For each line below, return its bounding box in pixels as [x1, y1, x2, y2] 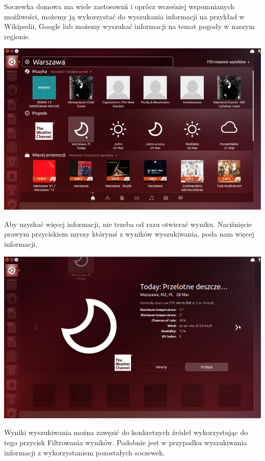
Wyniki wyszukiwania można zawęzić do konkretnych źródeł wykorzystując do [4, 427, 248, 438]
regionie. [4, 31, 31, 41]
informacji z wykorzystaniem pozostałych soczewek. [4, 447, 165, 457]
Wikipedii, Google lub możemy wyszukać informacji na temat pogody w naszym [4, 21, 255, 32]
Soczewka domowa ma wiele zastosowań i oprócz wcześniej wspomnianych [4, 1, 234, 11]
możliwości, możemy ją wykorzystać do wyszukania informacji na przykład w [4, 11, 245, 21]
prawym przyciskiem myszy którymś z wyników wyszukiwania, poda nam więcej [4, 228, 254, 239]
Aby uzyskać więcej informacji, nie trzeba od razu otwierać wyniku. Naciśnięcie [4, 218, 252, 229]
